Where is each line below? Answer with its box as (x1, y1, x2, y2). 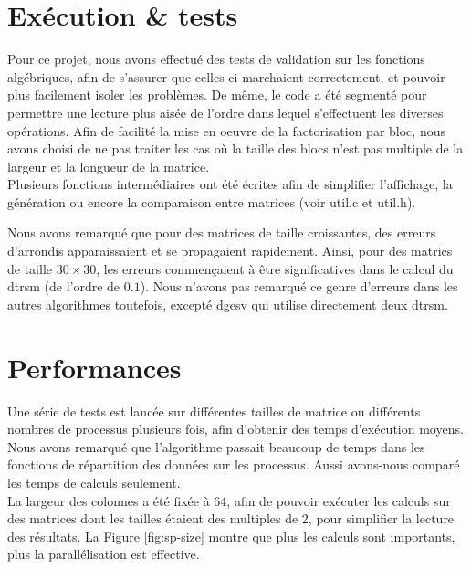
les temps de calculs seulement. (7, 472, 181, 491)
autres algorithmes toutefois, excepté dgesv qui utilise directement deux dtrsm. (7, 294, 448, 313)
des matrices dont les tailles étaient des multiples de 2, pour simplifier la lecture (7, 509, 455, 528)
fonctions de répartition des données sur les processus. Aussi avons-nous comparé (7, 455, 460, 474)
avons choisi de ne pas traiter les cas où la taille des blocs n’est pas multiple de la (7, 139, 464, 158)
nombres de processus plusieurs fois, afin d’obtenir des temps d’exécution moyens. (7, 419, 464, 438)
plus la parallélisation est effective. (7, 544, 200, 564)
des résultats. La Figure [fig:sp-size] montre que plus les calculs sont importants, (7, 526, 455, 545)
